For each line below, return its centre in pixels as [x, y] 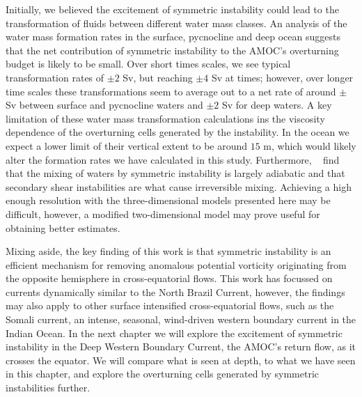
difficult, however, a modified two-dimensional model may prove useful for [163, 213]
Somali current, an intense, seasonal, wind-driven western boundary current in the [181, 319]
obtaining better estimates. [63, 227]
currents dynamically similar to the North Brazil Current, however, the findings [175, 291]
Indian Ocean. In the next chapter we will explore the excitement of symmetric [174, 333]
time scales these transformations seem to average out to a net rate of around [171, 91]
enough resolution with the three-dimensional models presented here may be [168, 200]
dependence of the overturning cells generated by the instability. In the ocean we [178, 132]
